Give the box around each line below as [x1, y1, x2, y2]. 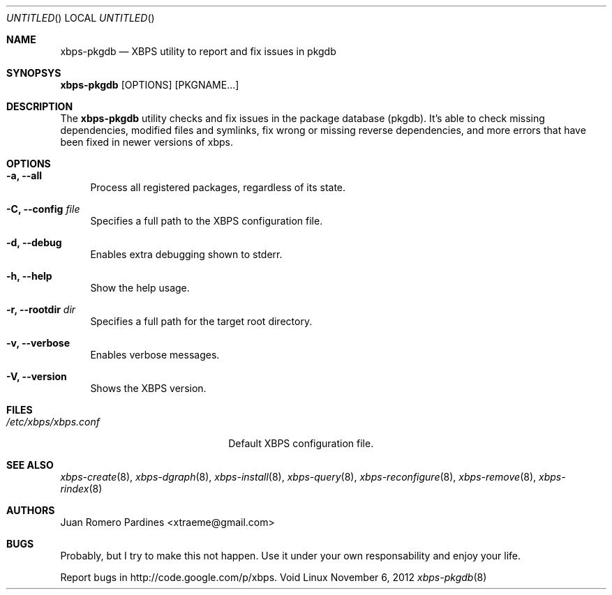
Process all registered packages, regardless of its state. [90, 181, 346, 193]
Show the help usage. [90, 282, 190, 294]
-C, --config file [6, 203, 80, 215]
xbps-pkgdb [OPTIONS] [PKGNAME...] [60, 79, 239, 91]
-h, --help [6, 270, 52, 282]
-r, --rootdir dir [6, 303, 76, 315]
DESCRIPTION [6, 100, 73, 112]
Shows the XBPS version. [90, 382, 207, 394]
